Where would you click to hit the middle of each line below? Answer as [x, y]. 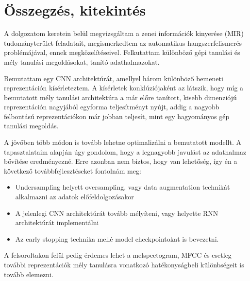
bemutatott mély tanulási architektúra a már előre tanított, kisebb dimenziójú [120, 97]
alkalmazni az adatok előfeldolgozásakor [75, 197]
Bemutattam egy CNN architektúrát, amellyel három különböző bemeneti [114, 78]
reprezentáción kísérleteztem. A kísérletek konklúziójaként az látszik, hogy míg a [124, 88]
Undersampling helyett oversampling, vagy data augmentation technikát [123, 187]
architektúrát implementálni [57, 222]
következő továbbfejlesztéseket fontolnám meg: [73, 170]
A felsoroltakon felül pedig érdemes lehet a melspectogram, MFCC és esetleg [118, 255]
